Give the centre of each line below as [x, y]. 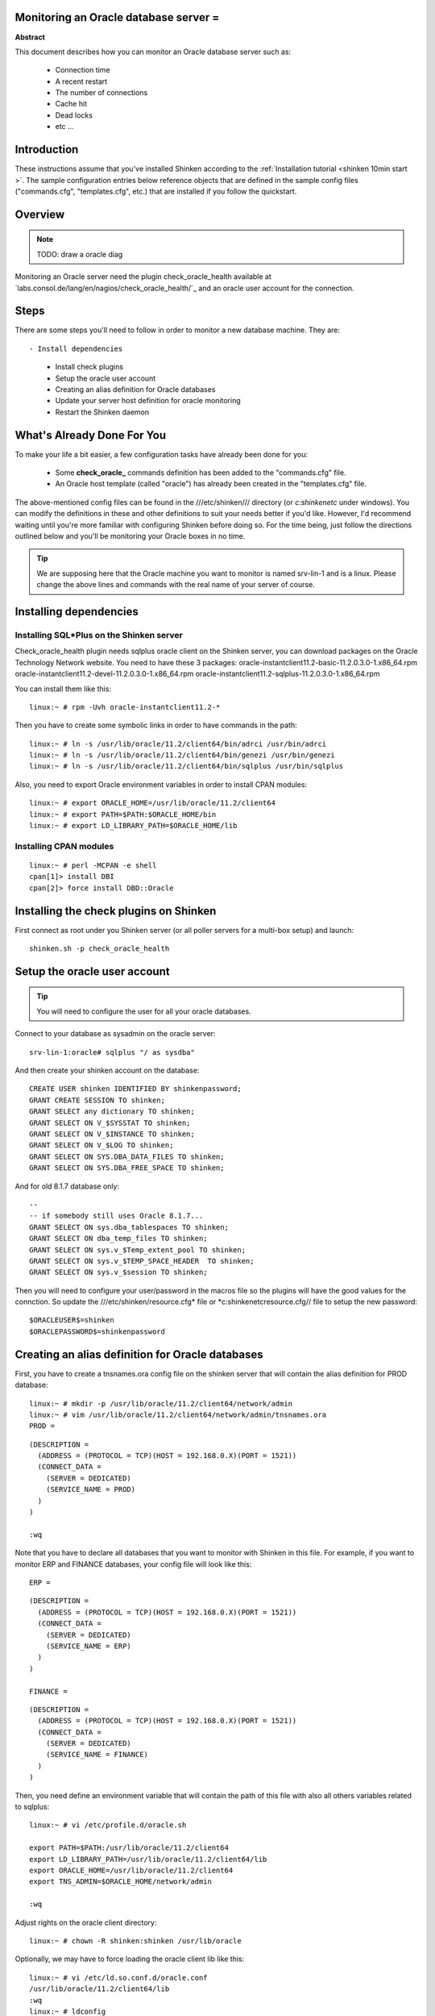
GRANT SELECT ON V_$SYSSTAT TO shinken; [110, 1123]
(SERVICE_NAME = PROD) [91, 1489]
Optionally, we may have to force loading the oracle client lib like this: [130, 1959]
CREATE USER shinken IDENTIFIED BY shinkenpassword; [135, 1089]
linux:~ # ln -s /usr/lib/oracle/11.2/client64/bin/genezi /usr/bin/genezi [182, 755]
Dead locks [74, 115]
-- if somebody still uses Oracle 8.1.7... [116, 1216]
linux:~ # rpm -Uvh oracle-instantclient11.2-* [125, 707]
